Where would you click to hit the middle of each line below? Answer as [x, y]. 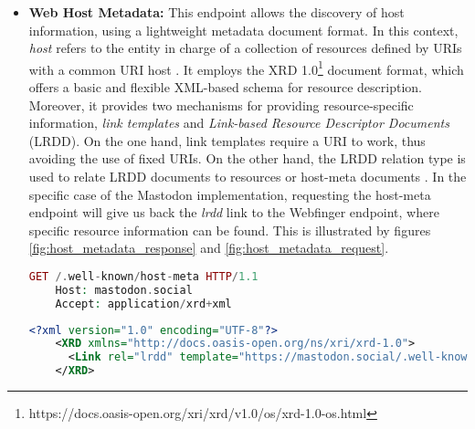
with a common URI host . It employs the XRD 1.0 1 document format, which [246, 68]
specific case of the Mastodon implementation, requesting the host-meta [230, 194]
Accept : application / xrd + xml [143, 303]
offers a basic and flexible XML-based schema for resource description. [225, 87]
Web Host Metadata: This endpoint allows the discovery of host [216, 12]
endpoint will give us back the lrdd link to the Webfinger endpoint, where [234, 212]
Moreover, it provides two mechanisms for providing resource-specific [221, 105]
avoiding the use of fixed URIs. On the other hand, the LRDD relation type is [247, 158]
